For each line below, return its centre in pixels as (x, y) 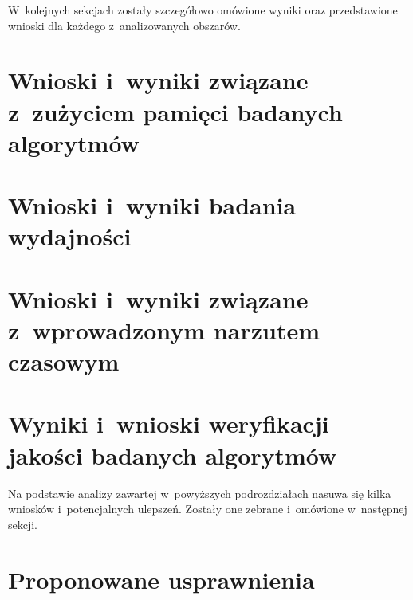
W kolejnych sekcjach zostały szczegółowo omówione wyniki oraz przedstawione (203, 10)
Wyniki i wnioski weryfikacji (169, 424)
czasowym (64, 361)
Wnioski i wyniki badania (152, 205)
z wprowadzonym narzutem (164, 329)
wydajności (70, 236)
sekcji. (23, 524)
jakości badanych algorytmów (173, 455)
